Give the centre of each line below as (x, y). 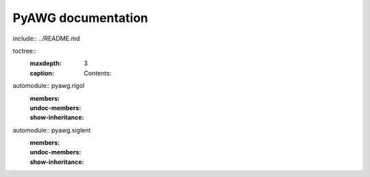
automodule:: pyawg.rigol (49, 86)
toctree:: (25, 51)
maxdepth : (46, 63)
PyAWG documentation (81, 18)
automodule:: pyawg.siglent (52, 130)
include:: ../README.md (46, 38)
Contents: (98, 73)
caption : (42, 73)
